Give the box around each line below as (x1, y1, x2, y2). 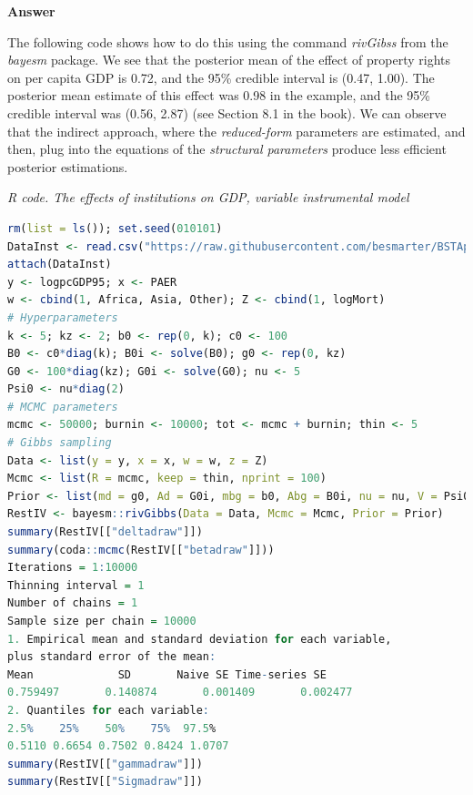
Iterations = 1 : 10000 (7, 561, 138, 575)
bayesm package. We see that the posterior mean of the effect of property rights (7, 50, 451, 69)
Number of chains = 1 (7, 596, 138, 610)
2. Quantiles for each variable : (7, 703, 209, 717)
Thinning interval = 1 (7, 578, 145, 592)
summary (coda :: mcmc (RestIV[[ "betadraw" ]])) (7, 543, 275, 556)
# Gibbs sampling (7, 436, 112, 450)
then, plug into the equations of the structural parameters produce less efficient (7, 139, 447, 158)
